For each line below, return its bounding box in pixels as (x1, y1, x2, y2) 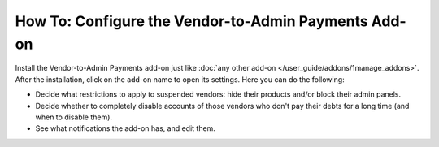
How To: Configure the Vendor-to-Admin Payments (15, 12, 369, 30)
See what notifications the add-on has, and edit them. (35, 123, 215, 133)
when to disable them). (35, 112, 113, 122)
